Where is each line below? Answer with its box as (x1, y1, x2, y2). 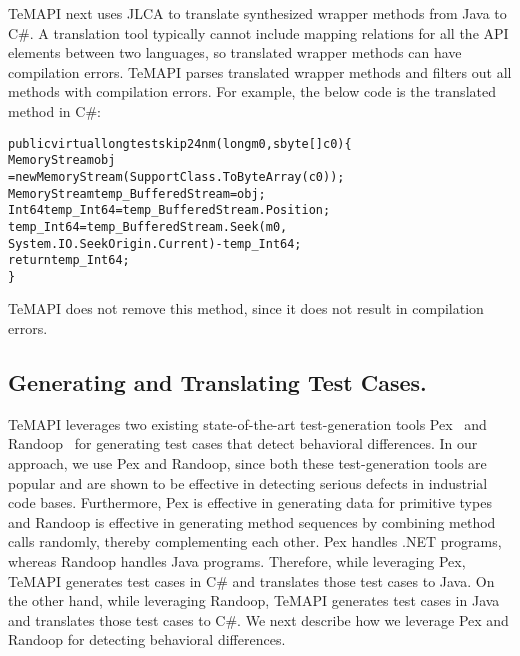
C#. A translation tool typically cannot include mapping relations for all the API (8, 22, 509, 43)
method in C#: (8, 100, 101, 121)
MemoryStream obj (8, 153, 116, 168)
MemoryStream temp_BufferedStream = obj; (8, 186, 266, 201)
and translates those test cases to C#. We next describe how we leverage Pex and (8, 609, 509, 630)
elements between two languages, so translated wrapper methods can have (8, 42, 462, 63)
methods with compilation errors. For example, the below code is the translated (8, 81, 496, 102)
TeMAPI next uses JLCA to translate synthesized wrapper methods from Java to (8, 3, 507, 23)
